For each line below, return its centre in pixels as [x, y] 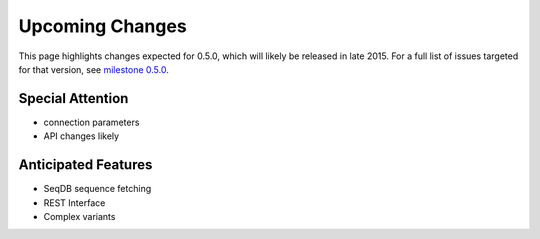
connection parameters [91, 122]
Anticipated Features [85, 165]
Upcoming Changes [102, 26]
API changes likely [81, 136]
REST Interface [74, 202]
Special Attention [73, 98]
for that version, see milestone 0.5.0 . [93, 69]
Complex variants [79, 216]
